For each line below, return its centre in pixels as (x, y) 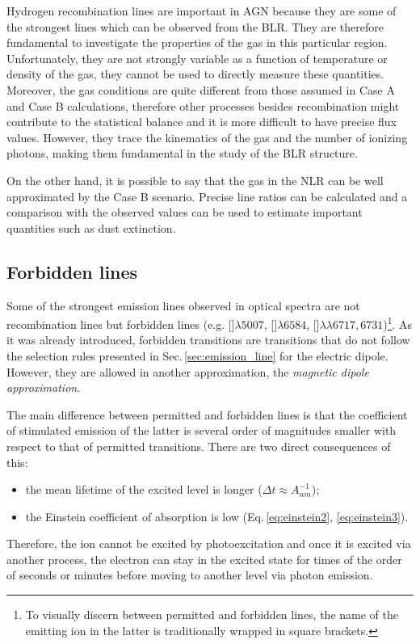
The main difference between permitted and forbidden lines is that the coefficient (207, 414)
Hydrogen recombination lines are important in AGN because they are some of (202, 11)
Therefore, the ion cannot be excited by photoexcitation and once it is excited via (209, 543)
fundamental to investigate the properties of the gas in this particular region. (197, 42)
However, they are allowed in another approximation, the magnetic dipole (188, 371)
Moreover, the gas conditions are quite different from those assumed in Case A (201, 89)
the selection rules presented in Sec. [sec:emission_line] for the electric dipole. (197, 355)
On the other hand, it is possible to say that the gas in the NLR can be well (195, 180)
